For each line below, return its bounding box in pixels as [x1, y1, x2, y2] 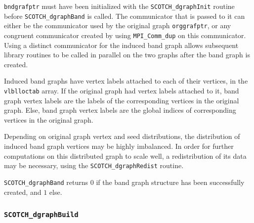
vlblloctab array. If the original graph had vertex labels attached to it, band [4, 86, 239, 95]
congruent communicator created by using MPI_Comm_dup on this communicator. [4, 30, 246, 40]
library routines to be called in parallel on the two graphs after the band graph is [4, 49, 250, 60]
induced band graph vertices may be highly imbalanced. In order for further [4, 141, 234, 151]
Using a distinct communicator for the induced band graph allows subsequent [4, 40, 239, 50]
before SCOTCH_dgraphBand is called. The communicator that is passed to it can [4, 10, 245, 21]
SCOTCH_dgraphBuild [4, 211, 79, 219]
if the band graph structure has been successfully [96, 177, 245, 187]
